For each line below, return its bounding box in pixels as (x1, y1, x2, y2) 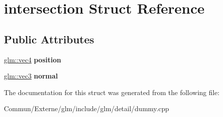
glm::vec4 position (4, 54, 61, 64)
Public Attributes (4, 31, 94, 46)
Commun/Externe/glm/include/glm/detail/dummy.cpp (4, 103, 169, 114)
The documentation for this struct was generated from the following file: (4, 87, 220, 97)
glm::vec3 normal (4, 71, 58, 81)
